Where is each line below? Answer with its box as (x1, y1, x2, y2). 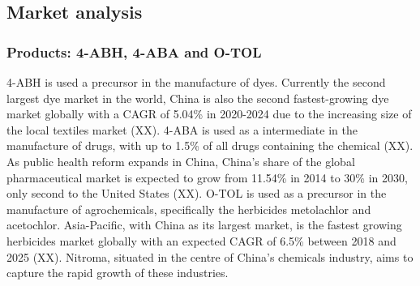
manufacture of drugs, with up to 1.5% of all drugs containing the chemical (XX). (6, 137, 414, 154)
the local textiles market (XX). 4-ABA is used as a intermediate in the (6, 121, 358, 138)
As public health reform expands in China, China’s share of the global (6, 152, 355, 169)
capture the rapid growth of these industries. (6, 264, 229, 281)
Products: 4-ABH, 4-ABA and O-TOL (6, 41, 262, 62)
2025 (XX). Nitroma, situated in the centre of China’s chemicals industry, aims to (6, 248, 414, 265)
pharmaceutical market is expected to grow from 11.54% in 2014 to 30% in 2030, (6, 169, 408, 186)
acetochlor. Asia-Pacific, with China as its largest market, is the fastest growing (6, 216, 402, 233)
